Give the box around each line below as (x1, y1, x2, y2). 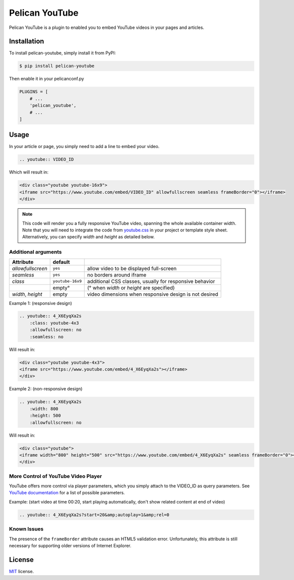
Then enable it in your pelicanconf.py (9, 76, 84, 82)
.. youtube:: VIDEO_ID (19, 157, 74, 162)
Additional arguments (9, 249, 62, 255)
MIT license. (9, 568, 34, 574)
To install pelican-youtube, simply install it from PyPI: (9, 50, 116, 56)
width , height (12, 291, 43, 298)
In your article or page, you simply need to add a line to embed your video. (9, 144, 160, 150)
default (52, 258, 70, 265)
